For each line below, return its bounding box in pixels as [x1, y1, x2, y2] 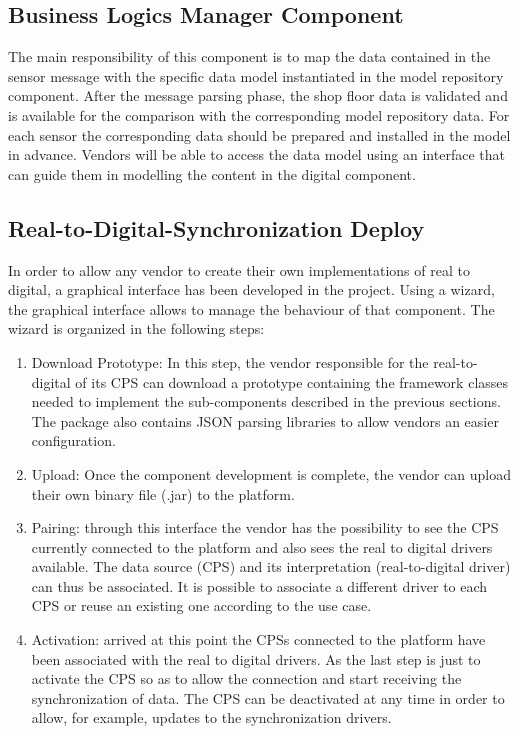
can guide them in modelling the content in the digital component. [8, 163, 416, 184]
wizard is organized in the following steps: [8, 318, 265, 339]
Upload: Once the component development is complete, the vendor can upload [31, 463, 512, 484]
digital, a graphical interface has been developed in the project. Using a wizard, [8, 279, 495, 300]
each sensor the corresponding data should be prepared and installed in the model [8, 124, 511, 145]
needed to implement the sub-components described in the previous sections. [31, 391, 501, 412]
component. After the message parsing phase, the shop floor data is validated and [8, 85, 508, 106]
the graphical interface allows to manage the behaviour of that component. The [8, 298, 495, 319]
